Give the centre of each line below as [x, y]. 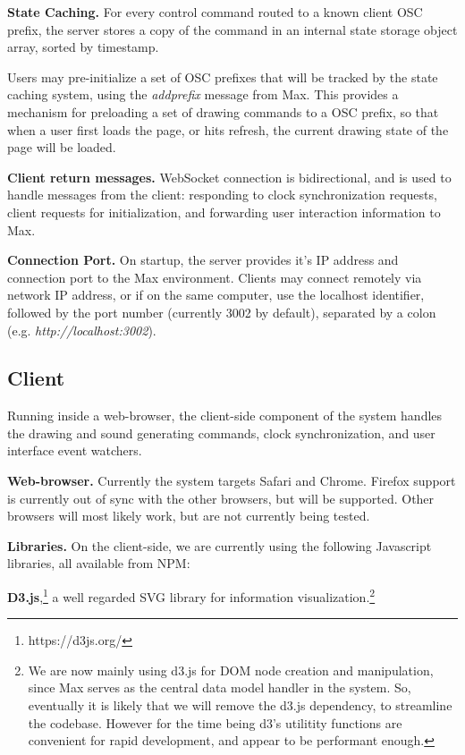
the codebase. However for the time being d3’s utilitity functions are [215, 722]
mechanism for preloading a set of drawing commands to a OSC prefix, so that [223, 111]
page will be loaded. [62, 147]
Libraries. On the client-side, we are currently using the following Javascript [220, 545]
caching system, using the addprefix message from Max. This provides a [203, 94]
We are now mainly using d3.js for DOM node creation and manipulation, [231, 670]
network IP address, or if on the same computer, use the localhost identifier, [216, 295]
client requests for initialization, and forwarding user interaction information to [224, 212]
